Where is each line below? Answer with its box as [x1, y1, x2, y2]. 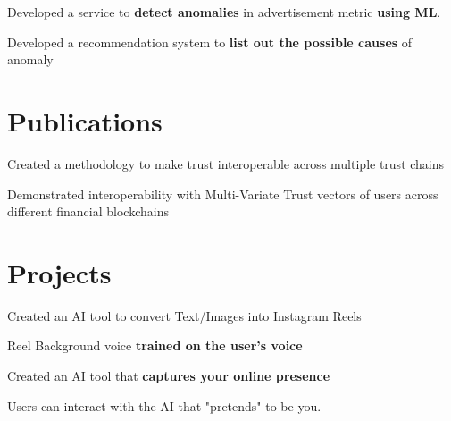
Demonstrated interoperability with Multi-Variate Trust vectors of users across [7, 184, 438, 203]
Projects [7, 254, 112, 290]
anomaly [7, 50, 54, 69]
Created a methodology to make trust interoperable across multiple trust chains [7, 154, 445, 173]
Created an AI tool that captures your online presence [7, 366, 330, 384]
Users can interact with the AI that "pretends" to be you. [7, 396, 322, 415]
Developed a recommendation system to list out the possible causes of [7, 32, 413, 51]
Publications [7, 102, 163, 139]
